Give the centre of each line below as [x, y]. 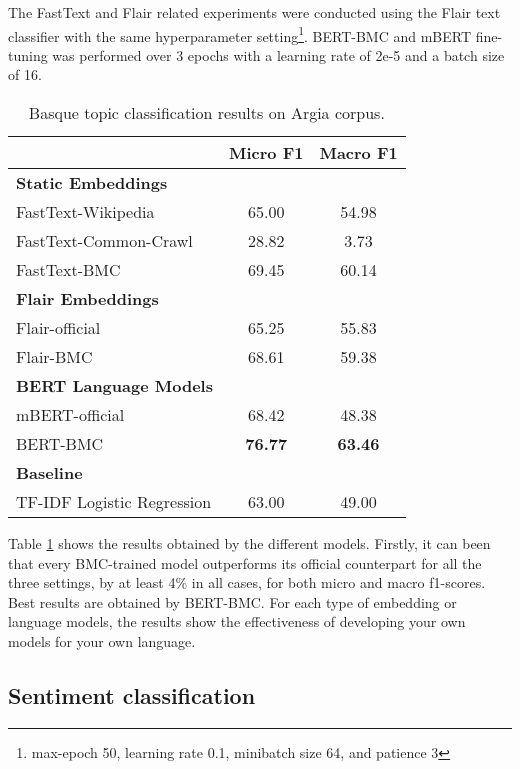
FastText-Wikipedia [85, 212]
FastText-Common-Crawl [104, 241]
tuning [28, 54]
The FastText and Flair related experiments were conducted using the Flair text [254, 12]
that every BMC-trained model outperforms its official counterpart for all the [245, 562]
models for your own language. [102, 641]
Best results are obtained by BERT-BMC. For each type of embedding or [232, 601]
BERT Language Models [114, 386]
